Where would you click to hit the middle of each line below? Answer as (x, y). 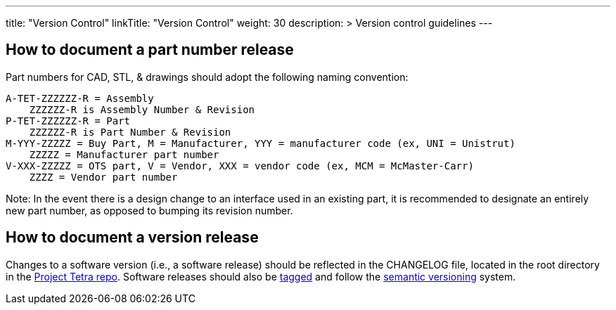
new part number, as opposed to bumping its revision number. (149, 210)
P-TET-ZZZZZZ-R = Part (68, 121)
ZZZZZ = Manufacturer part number (124, 154)
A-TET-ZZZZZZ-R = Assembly (80, 98)
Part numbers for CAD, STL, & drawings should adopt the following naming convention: (207, 77)
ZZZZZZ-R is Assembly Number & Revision (142, 109)
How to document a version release (132, 238)
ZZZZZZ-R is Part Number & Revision (130, 132)
